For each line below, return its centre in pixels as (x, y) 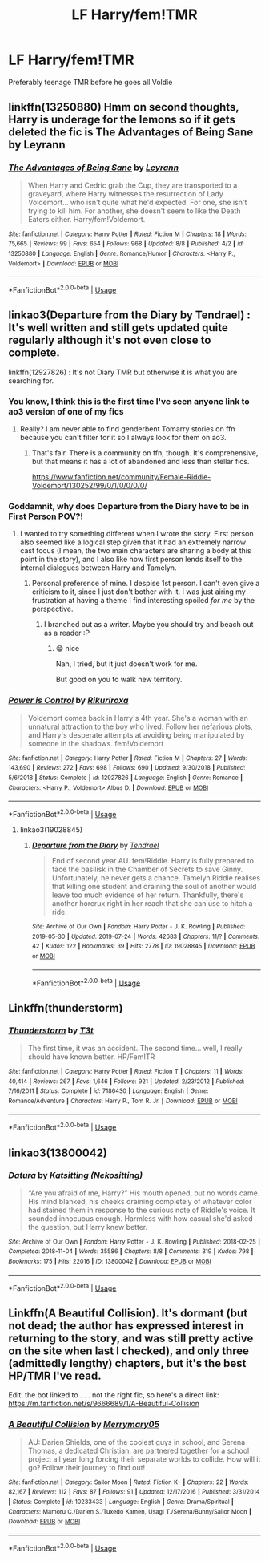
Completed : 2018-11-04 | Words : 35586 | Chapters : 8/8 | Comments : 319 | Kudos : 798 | (131, 1252)
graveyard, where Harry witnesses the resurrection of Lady (126, 193)
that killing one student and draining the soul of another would (154, 886)
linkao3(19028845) (51, 829)
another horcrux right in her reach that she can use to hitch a (152, 903)
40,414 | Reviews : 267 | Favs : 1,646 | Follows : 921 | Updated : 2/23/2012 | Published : (126, 1081)
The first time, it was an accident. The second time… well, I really (135, 1048)
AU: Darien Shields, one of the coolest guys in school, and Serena (137, 1442)
